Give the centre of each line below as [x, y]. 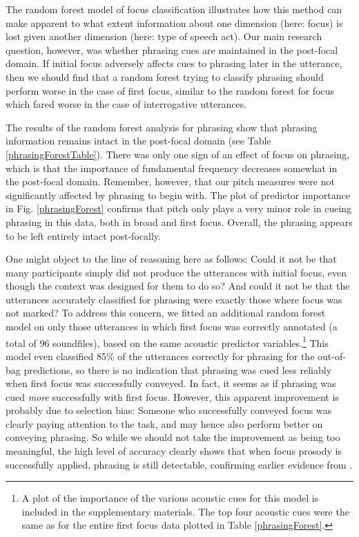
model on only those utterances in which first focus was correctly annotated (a [172, 327]
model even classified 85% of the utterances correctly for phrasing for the [160, 356]
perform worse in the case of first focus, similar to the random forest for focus [170, 90]
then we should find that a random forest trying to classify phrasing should [165, 76]
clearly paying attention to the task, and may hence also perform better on [164, 423]
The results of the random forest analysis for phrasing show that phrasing [162, 127]
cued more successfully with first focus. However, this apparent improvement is [172, 396]
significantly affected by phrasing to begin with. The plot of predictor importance [178, 195]
